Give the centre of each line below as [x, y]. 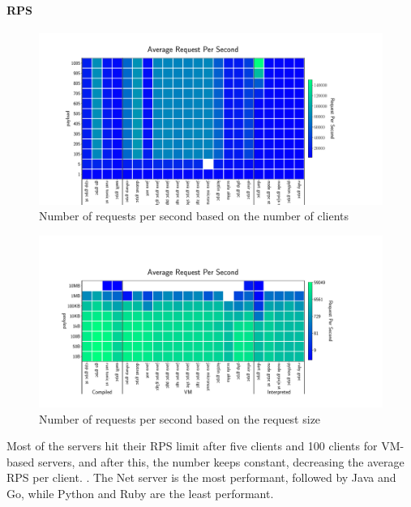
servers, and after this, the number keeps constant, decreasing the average [221, 461]
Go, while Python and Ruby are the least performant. [140, 493]
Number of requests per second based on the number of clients [194, 216]
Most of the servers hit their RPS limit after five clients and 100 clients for [192, 446]
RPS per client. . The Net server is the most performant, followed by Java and [201, 477]
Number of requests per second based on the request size [180, 418]
